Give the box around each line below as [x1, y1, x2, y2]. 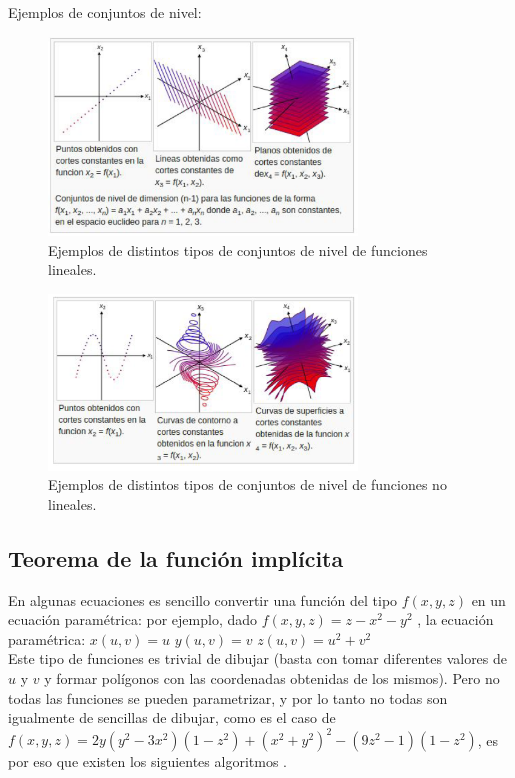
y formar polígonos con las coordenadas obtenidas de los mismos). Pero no [44, 668, 500, 689]
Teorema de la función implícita [8, 542, 344, 573]
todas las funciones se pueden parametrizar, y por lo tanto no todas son [8, 687, 448, 708]
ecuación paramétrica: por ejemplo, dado [8, 609, 258, 630]
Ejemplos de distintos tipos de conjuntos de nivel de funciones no [48, 474, 447, 495]
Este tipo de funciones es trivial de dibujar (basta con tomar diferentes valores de [8, 648, 508, 669]
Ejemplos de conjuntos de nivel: [8, 2, 202, 22]
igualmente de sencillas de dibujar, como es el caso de [8, 707, 336, 728]
